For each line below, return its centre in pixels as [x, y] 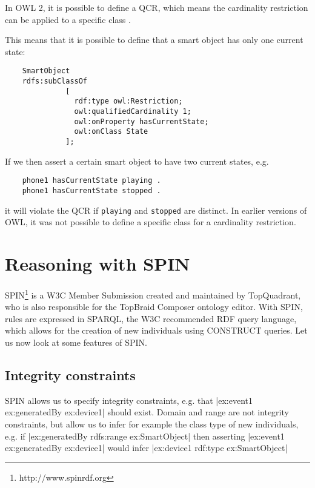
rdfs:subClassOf [55, 81]
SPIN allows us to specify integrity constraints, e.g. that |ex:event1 [129, 400]
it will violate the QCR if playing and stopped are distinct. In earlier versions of [156, 210]
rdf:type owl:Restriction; [128, 101]
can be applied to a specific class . [68, 19]
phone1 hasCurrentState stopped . [91, 190]
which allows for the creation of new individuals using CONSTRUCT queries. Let [156, 330]
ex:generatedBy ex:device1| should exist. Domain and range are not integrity [147, 412]
